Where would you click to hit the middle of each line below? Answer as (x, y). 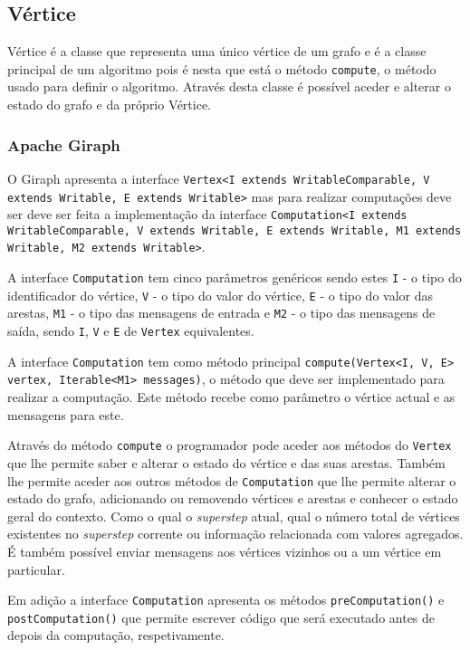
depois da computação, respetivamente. (116, 635)
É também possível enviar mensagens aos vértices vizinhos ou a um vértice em (225, 551)
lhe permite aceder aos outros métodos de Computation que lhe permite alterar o (232, 480)
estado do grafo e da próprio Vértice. (110, 105)
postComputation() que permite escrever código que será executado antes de (221, 617)
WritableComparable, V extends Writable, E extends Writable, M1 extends (235, 230)
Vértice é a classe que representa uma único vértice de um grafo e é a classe (217, 51)
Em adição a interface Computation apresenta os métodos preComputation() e (226, 600)
